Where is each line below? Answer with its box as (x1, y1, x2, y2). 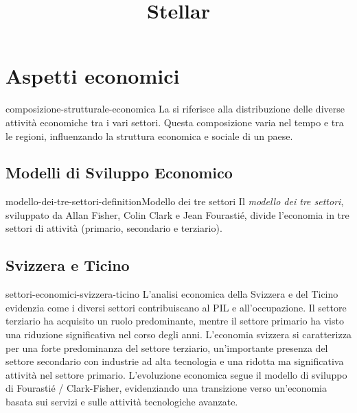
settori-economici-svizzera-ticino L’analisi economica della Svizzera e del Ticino (5, 287, 338, 301)
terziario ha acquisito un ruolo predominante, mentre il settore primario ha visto (5, 314, 344, 328)
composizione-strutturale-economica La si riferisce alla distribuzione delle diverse (5, 102, 345, 116)
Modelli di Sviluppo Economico (5, 162, 233, 183)
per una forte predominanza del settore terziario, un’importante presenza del (5, 340, 328, 355)
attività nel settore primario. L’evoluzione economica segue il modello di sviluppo (5, 367, 347, 381)
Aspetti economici (5, 62, 180, 90)
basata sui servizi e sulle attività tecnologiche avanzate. (5, 394, 238, 409)
